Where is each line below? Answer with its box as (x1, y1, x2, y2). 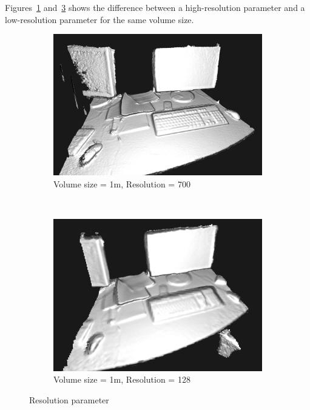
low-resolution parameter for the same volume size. (5, 13, 194, 25)
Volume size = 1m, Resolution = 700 (53, 177, 190, 190)
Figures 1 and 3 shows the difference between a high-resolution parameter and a (5, 1, 305, 13)
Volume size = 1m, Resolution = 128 (53, 373, 190, 386)
